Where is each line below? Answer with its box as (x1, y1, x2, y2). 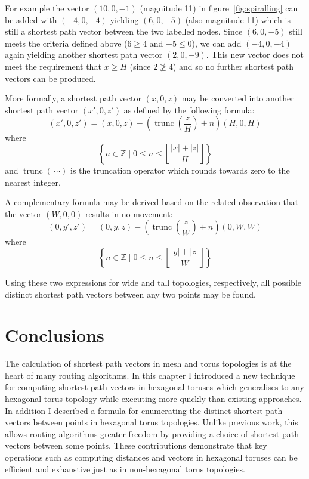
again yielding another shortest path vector (5, 48, 163, 61)
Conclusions (5, 323, 104, 347)
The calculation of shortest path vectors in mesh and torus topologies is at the (5, 357, 292, 370)
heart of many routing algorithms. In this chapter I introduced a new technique (5, 369, 295, 381)
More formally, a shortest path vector (5, 92, 141, 104)
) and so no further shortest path (172, 60, 294, 72)
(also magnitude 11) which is (185, 13, 291, 26)
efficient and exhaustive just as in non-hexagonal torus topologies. (5, 462, 245, 475)
